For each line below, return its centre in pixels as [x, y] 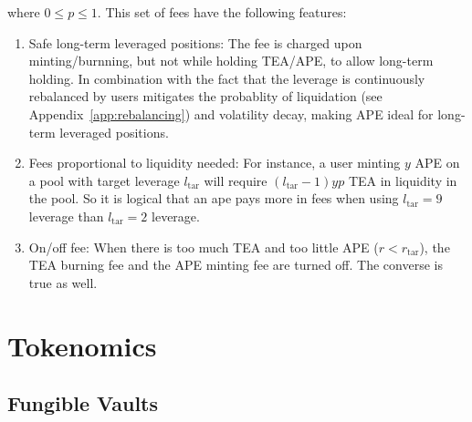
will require [236, 180]
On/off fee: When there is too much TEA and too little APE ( [204, 247]
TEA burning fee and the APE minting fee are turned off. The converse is [236, 265]
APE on [437, 163]
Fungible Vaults [83, 403]
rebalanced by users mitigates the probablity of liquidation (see [205, 96]
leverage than [66, 216]
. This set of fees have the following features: [222, 12]
